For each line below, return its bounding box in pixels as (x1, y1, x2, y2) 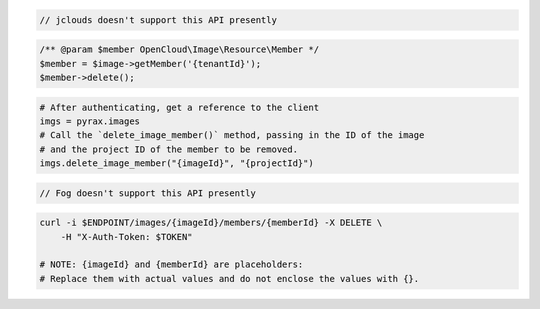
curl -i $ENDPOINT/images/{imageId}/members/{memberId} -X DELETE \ (39, 217, 383, 229)
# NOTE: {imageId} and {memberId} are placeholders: (39, 259, 304, 270)
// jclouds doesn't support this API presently (39, 14, 277, 25)
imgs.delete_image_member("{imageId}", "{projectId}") (39, 158, 314, 169)
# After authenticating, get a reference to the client (39, 101, 320, 113)
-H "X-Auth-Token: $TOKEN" (60, 231, 194, 242)
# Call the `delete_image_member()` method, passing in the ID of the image (39, 130, 425, 141)
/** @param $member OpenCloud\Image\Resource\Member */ (39, 44, 320, 55)
